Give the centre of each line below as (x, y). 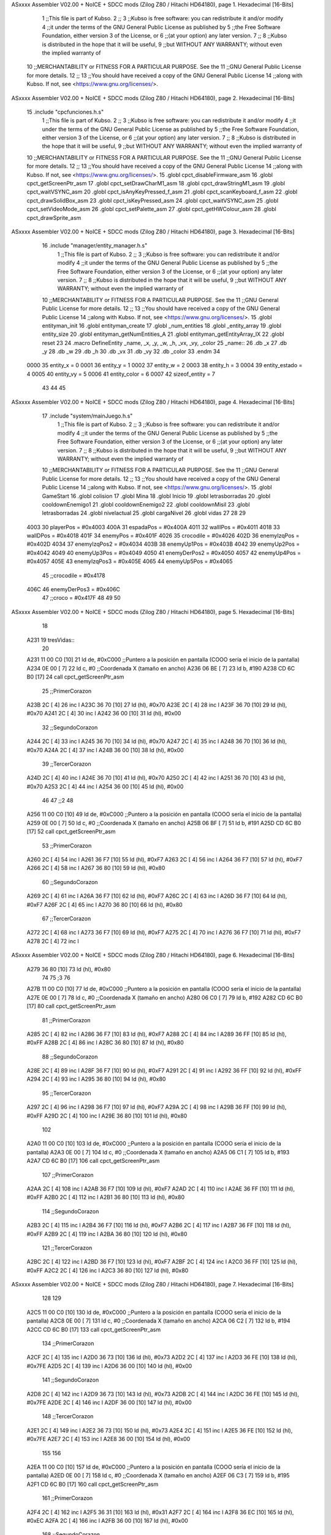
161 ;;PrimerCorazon (67, 1498)
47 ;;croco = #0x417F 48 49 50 (81, 598)
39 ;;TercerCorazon (67, 764)
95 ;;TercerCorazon (67, 1093)
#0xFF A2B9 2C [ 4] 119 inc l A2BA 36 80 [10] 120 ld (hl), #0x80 (107, 1234)
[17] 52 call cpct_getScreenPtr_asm (71, 831)
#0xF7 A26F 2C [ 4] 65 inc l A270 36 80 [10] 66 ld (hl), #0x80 (105, 904)
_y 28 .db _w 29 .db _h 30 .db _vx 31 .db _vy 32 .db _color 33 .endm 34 (131, 352)
